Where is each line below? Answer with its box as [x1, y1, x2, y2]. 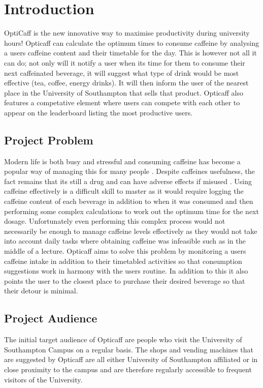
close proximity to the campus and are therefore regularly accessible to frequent [4, 364, 252, 374]
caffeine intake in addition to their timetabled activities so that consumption [4, 255, 242, 266]
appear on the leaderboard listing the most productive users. [4, 107, 193, 117]
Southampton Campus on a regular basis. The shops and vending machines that [4, 344, 253, 354]
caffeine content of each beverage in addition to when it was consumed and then [4, 196, 253, 206]
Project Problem [4, 132, 93, 147]
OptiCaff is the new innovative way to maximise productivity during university [4, 27, 250, 38]
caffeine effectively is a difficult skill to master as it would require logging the [4, 186, 244, 196]
